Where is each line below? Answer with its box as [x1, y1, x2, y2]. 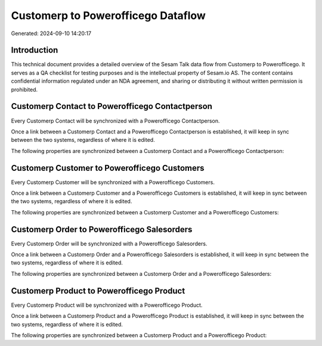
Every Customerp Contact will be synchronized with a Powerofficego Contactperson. [11, 117, 220, 124]
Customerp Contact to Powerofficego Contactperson [11, 101, 213, 111]
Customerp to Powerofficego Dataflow [11, 9, 206, 22]
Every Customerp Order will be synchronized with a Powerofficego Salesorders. [11, 240, 208, 247]
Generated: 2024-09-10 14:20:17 [11, 30, 92, 37]
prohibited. [11, 86, 38, 93]
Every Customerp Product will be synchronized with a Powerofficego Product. [11, 301, 203, 308]
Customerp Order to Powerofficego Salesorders [11, 224, 193, 235]
